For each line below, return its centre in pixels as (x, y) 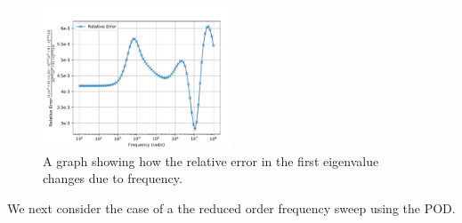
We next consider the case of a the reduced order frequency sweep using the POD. (231, 207)
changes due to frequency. (113, 178)
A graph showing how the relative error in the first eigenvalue (211, 160)
